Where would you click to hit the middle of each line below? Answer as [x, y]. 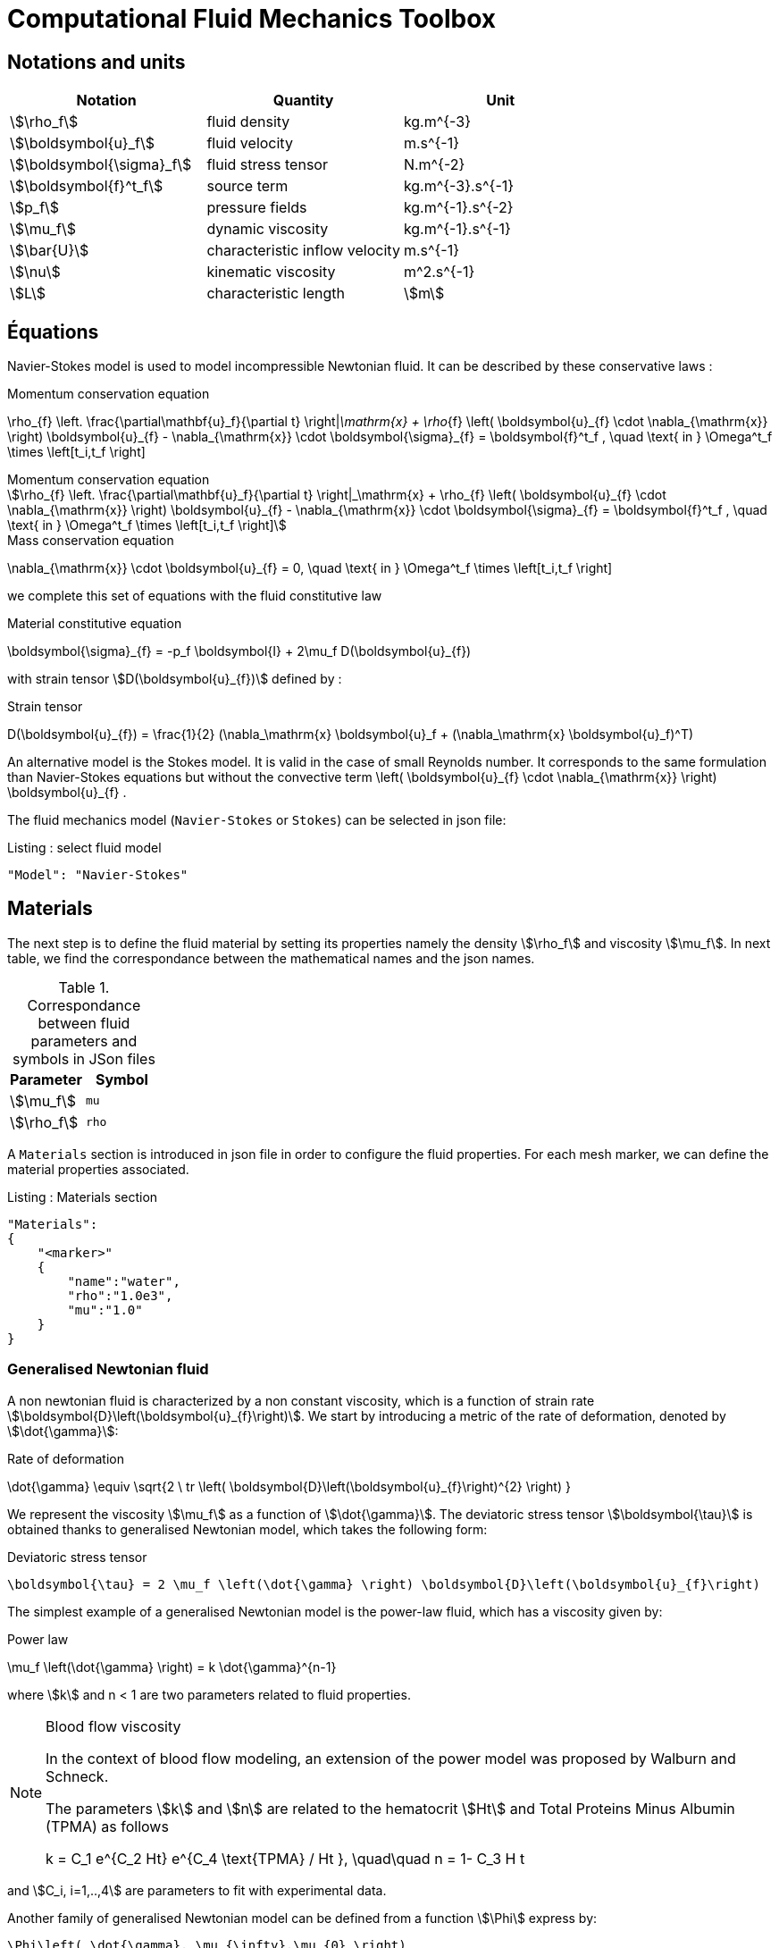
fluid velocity [250, 143]
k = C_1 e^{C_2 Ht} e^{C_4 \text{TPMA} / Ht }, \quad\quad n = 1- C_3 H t [285, 1858]
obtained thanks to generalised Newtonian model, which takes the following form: [247, 1529]
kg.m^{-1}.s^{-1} [457, 229]
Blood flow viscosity [113, 1726]
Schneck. [77, 1776]
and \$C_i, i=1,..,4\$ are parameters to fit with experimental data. [197, 1890]
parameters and [84, 1041]
